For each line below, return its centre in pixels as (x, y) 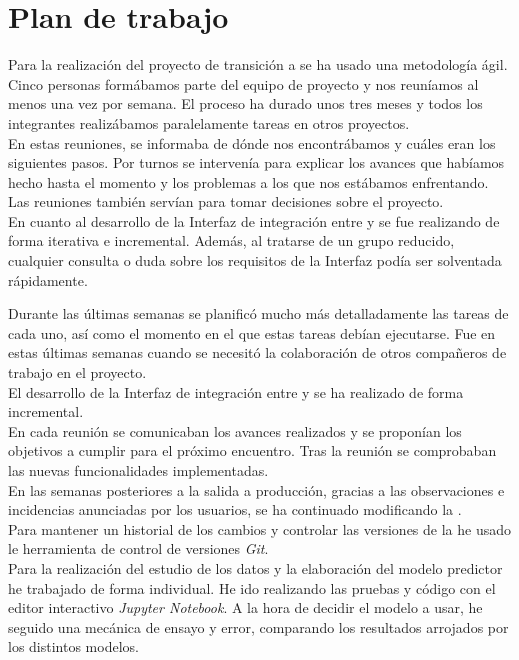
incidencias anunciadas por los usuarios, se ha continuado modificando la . (235, 509)
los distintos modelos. (73, 646)
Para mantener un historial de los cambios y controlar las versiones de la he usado (259, 528)
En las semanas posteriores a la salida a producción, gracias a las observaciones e (256, 489)
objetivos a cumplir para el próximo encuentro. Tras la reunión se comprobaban (252, 450)
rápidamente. (48, 279)
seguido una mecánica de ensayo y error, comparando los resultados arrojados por (258, 626)
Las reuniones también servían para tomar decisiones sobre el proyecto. (226, 201)
